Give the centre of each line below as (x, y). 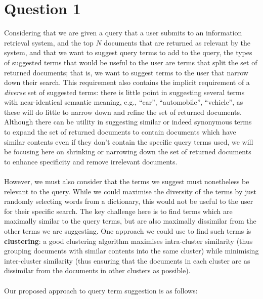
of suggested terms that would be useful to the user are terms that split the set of (131, 62)
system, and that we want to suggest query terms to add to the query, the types (128, 52)
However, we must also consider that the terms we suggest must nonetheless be (127, 181)
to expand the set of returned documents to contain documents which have (120, 132)
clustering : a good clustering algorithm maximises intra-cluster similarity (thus (128, 241)
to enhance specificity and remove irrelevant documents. (91, 161)
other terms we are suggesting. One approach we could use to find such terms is (128, 231)
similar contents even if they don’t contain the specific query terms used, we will (129, 141)
